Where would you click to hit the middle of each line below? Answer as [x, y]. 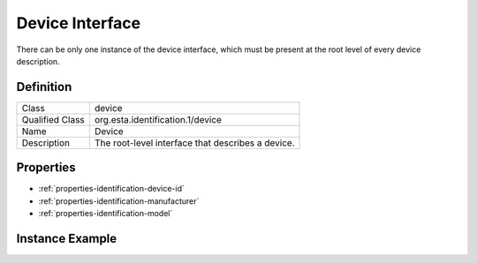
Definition [44, 87]
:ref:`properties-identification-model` [106, 214]
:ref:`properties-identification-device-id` [111, 189]
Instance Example [67, 238]
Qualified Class [53, 119]
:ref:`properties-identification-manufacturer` [119, 201]
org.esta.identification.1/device [158, 119]
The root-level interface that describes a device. [194, 143]
